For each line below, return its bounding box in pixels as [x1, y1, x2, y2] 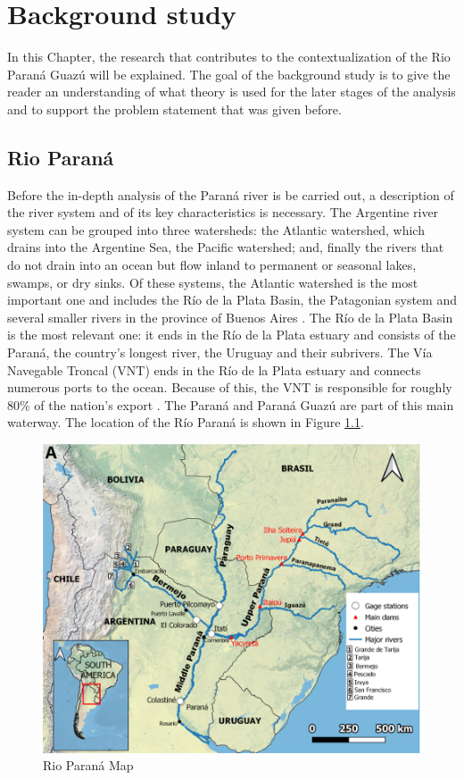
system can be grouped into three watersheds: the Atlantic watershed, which [7, 220, 425, 239]
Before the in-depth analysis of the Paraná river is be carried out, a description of [7, 185, 454, 204]
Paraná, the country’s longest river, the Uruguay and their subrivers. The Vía [7, 343, 433, 362]
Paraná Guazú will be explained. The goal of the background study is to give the [7, 64, 451, 83]
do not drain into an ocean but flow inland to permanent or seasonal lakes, [7, 256, 417, 274]
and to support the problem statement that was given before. [7, 99, 342, 118]
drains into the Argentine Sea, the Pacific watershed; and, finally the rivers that [7, 238, 444, 256]
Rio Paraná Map [43, 756, 134, 775]
